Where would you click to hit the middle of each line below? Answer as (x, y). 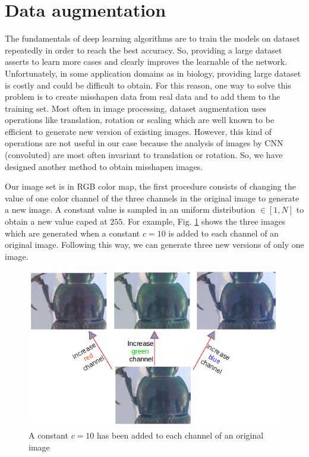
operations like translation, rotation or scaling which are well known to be (140, 120)
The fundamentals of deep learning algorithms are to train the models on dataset (152, 38)
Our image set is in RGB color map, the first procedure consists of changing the (150, 186)
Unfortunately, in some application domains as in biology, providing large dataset (153, 73)
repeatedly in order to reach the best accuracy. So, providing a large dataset (144, 50)
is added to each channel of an (223, 233)
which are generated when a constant (72, 233)
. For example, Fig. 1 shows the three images (204, 221)
